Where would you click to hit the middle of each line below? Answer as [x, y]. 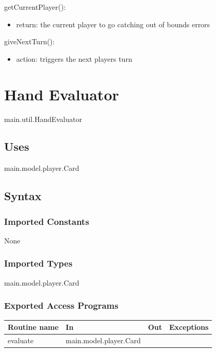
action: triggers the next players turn [74, 58]
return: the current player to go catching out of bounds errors [113, 24]
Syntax [23, 196]
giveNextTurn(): [30, 41]
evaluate [21, 340]
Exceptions [189, 327]
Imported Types [38, 263]
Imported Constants [47, 221]
